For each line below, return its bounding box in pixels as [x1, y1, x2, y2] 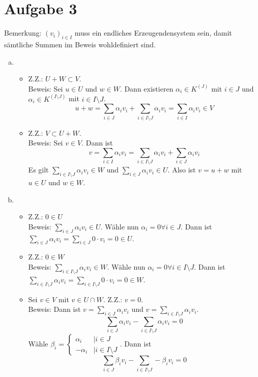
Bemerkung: [4, 27, 42, 38]
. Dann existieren [120, 83, 174, 94]
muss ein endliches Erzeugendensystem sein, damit [74, 27, 232, 38]
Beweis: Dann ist [28, 304, 81, 314]
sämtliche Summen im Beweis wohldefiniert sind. [4, 39, 156, 49]
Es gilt [28, 164, 49, 175]
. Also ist [167, 164, 196, 175]
